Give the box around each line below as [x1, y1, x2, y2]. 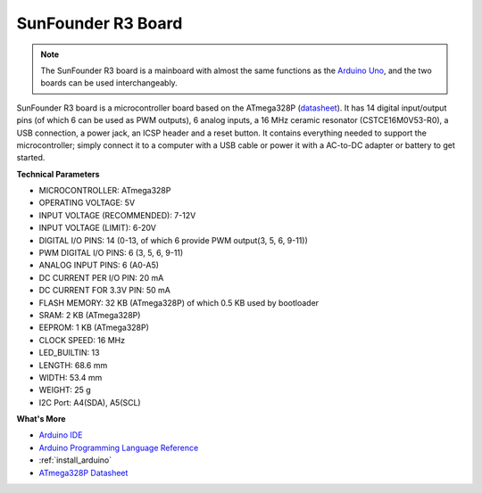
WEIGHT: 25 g [38, 384, 91, 396]
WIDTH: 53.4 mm [38, 372, 103, 382]
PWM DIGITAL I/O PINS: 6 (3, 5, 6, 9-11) [38, 248, 184, 259]
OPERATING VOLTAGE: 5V [38, 197, 136, 209]
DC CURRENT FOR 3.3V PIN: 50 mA [38, 285, 171, 296]
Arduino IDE [38, 430, 83, 440]
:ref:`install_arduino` [38, 455, 112, 465]
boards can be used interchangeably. [40, 78, 178, 88]
